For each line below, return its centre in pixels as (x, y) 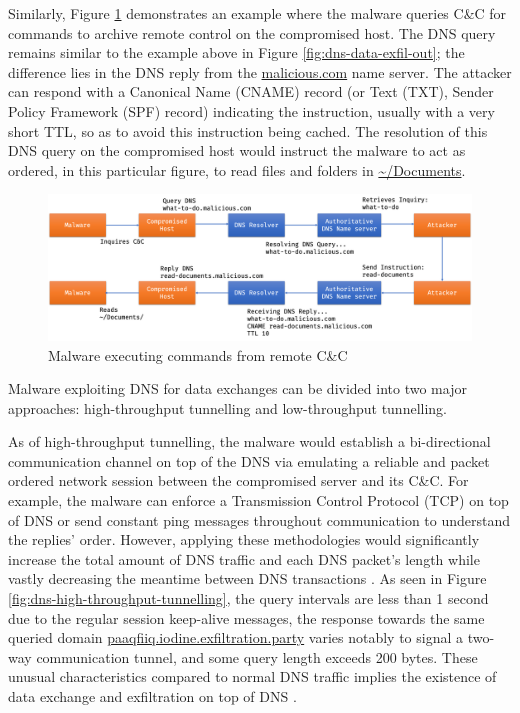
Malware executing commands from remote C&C (198, 354)
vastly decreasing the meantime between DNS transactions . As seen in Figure (247, 578)
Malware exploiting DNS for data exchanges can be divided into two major (237, 388)
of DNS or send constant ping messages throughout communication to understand (259, 519)
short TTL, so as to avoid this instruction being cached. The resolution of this (248, 130)
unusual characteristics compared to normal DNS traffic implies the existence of (252, 676)
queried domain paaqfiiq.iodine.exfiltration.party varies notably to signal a (236, 637)
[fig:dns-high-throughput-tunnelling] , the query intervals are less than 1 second (248, 598)
